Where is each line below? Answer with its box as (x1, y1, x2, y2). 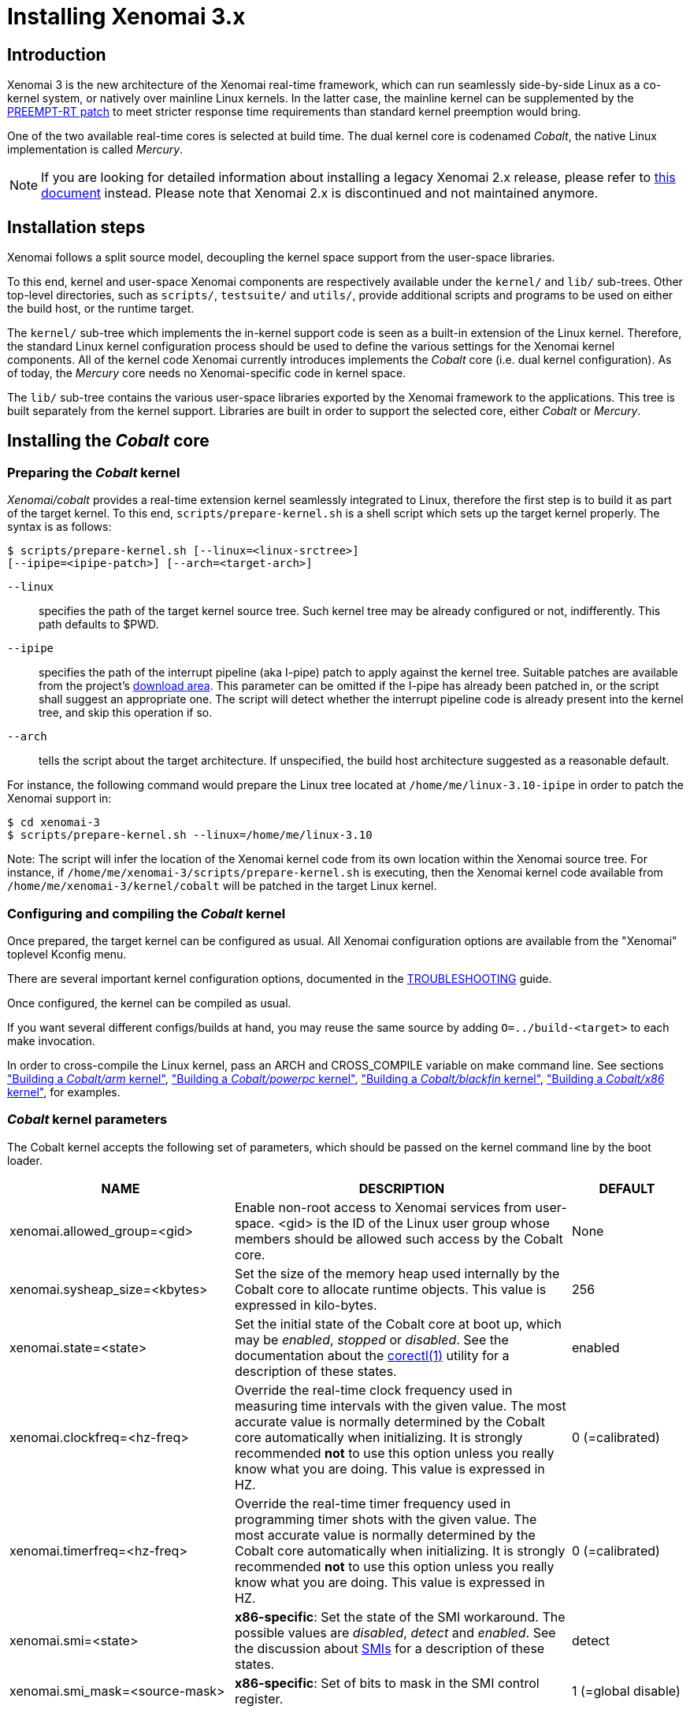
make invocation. (7, 1033, 95, 1047)
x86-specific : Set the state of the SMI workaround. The (234, 1608, 566, 1625)
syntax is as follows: (7, 520, 112, 534)
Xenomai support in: (7, 792, 112, 806)
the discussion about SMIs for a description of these (234, 1640, 545, 1656)
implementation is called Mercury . (7, 143, 184, 157)
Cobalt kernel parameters (7, 1111, 168, 1128)
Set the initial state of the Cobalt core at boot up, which (234, 1315, 562, 1332)
